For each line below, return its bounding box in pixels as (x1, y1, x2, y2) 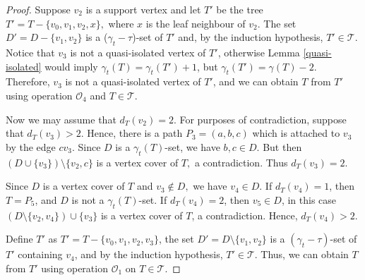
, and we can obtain (213, 74, 299, 89)
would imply (44, 59, 98, 73)
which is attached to (252, 126, 340, 140)
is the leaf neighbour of (145, 16, 246, 30)
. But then (256, 139, 302, 154)
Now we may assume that (6, 111, 116, 126)
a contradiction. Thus (194, 154, 288, 169)
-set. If (138, 192, 167, 207)
